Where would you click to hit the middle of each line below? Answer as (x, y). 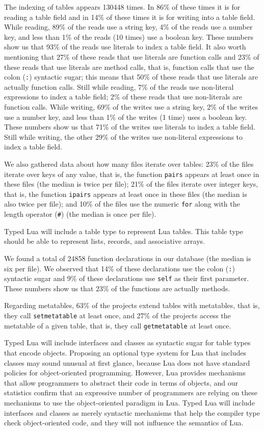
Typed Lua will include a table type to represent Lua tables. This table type (124, 231)
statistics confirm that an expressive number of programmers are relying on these (131, 392)
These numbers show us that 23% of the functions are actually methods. (117, 288)
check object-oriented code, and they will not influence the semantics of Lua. (124, 423)
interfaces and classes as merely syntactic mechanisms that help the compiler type (132, 412)
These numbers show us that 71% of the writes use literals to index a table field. (130, 127)
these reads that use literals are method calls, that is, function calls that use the (129, 67)
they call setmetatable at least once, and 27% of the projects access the (117, 315)
